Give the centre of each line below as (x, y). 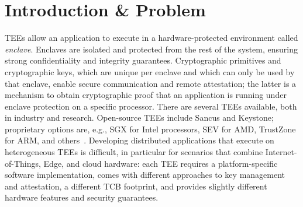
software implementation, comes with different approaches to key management (145, 175)
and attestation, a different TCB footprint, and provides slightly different (136, 186)
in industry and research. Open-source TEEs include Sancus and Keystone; (139, 117)
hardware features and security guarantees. (82, 197)
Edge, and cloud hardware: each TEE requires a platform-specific (161, 163)
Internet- (281, 152)
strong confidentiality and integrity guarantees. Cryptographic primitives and (143, 60)
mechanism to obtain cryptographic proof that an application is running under (146, 95)
